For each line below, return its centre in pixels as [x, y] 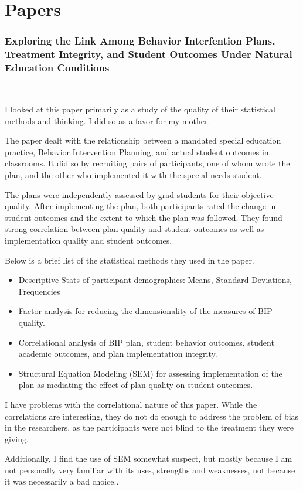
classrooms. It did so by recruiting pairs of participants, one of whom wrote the [147, 163]
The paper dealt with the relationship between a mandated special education [143, 140]
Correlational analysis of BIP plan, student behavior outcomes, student [146, 342]
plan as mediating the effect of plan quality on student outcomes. [136, 385]
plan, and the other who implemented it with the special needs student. [133, 175]
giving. [17, 439]
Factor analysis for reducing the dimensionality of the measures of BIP [145, 311]
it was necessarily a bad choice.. [62, 481]
